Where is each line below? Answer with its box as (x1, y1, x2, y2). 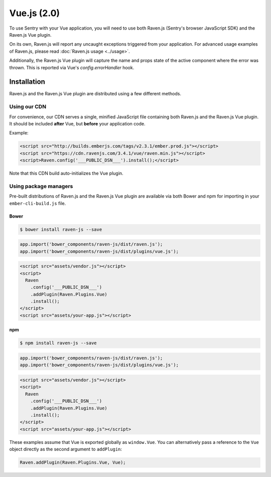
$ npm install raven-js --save (20, 340, 97, 346)
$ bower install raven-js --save (20, 226, 102, 232)
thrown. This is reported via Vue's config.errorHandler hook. (9, 64, 134, 70)
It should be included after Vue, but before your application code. (9, 120, 146, 126)
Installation (9, 78, 45, 86)
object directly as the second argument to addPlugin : (9, 446, 122, 452)
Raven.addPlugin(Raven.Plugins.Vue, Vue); (20, 459, 126, 465)
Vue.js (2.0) (9, 8, 60, 19)
